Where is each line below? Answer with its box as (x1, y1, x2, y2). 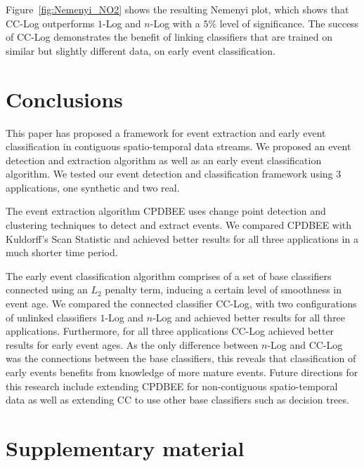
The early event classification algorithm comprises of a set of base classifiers (6, 268, 332, 283)
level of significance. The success (219, 15, 359, 30)
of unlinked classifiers (6, 309, 97, 324)
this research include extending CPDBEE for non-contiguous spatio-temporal (6, 378, 338, 393)
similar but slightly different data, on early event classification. (6, 43, 275, 58)
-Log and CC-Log (267, 337, 343, 352)
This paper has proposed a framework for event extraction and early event (6, 125, 326, 140)
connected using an (6, 282, 88, 297)
